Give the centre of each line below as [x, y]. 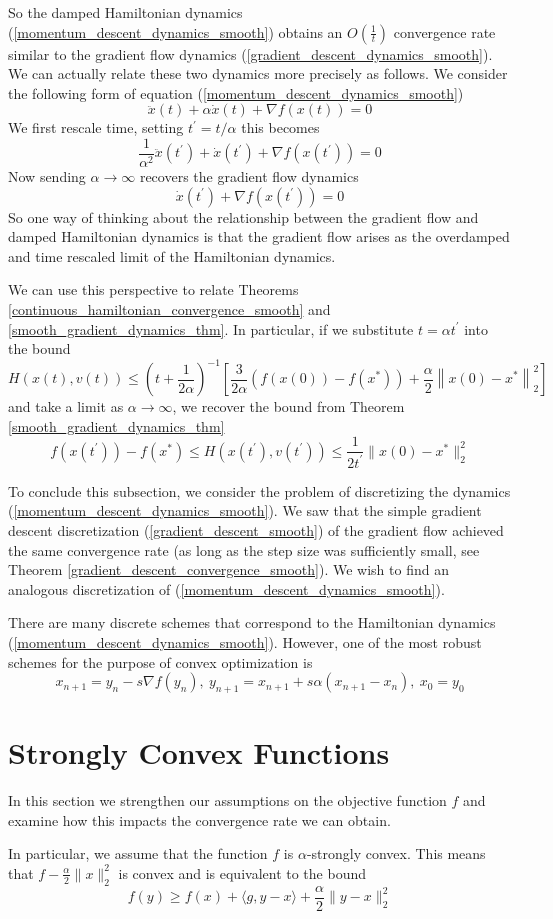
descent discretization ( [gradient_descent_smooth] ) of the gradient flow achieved [256, 530]
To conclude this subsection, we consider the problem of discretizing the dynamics [259, 490]
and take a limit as [66, 406]
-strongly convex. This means [396, 853]
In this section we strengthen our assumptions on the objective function [227, 800]
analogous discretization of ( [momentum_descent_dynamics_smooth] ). [226, 588]
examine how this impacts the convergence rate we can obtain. [199, 819]
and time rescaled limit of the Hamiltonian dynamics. [172, 255]
